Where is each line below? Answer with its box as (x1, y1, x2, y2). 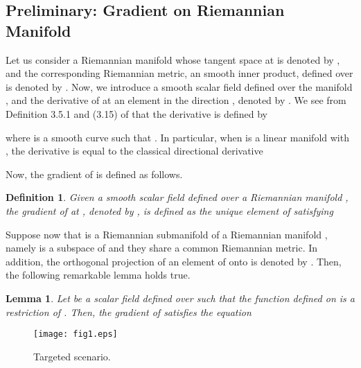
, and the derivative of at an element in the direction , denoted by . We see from (6, 93, 346, 107)
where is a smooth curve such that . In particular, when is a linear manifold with (6, 130, 349, 144)
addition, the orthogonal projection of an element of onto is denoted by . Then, (6, 254, 342, 268)
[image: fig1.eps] (33, 329, 118, 340)
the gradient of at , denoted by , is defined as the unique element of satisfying (6, 203, 333, 218)
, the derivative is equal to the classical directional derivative (6, 143, 263, 158)
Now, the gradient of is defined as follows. (6, 166, 183, 181)
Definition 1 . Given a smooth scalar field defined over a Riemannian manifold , (6, 190, 349, 204)
